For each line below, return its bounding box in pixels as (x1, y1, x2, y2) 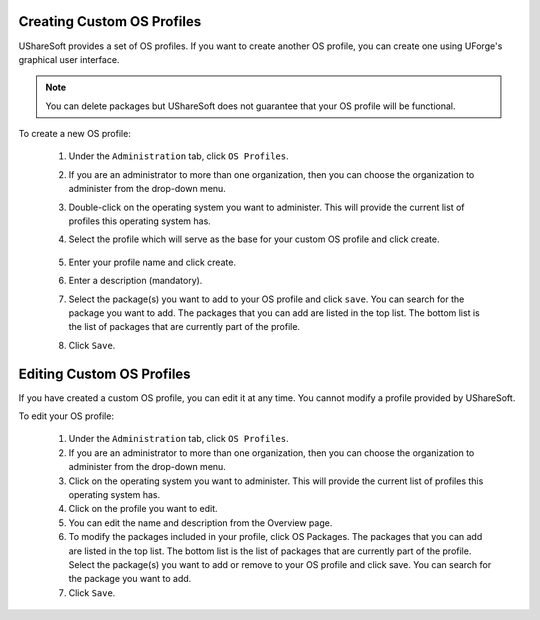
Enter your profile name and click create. (68, 256, 237, 268)
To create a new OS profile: (18, 128, 132, 140)
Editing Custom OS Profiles (18, 365, 191, 382)
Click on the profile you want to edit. (68, 503, 219, 515)
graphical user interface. (18, 53, 120, 65)
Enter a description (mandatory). (68, 275, 203, 287)
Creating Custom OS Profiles (18, 13, 202, 30)
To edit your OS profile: (18, 410, 115, 422)
